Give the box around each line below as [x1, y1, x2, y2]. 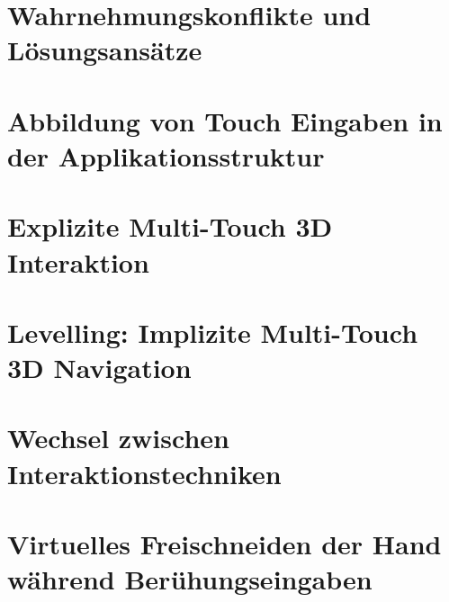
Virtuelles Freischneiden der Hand [7, 526, 442, 562]
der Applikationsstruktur [7, 137, 325, 174]
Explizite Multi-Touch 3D [7, 208, 333, 245]
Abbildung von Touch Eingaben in [7, 102, 443, 139]
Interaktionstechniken [7, 454, 282, 491]
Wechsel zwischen [7, 419, 229, 456]
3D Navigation [7, 349, 192, 386]
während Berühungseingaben [7, 561, 373, 598]
